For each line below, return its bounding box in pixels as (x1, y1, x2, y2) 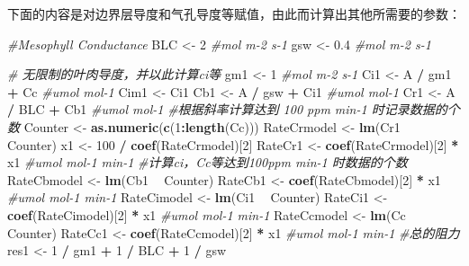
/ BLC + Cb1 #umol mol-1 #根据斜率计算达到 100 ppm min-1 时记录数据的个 (7, 100, 460, 119)
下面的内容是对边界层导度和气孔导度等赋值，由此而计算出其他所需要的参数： (7, 4, 461, 22)
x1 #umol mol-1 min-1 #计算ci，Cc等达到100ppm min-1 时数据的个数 (7, 153, 408, 172)
